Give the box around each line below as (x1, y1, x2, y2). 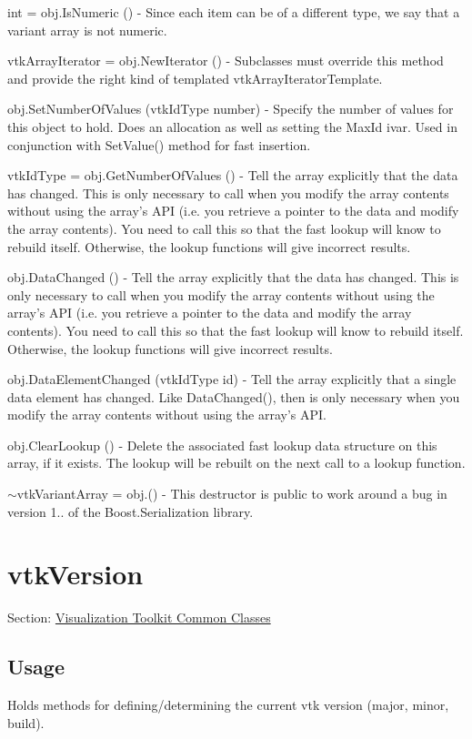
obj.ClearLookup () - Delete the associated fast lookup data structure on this (7, 435, 437, 454)
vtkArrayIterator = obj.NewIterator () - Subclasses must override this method (7, 51, 444, 70)
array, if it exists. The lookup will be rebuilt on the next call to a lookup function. (7, 453, 466, 472)
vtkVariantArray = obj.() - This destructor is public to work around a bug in (16, 484, 447, 503)
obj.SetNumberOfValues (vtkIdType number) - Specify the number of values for (7, 99, 454, 118)
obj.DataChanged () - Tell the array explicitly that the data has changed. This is (7, 268, 459, 287)
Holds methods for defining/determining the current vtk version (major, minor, (7, 695, 449, 714)
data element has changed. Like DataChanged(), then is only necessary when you (7, 387, 460, 406)
